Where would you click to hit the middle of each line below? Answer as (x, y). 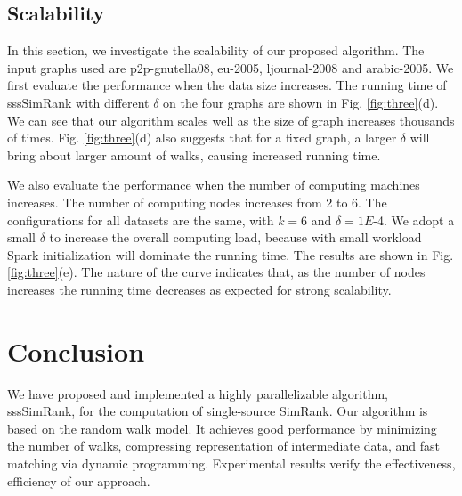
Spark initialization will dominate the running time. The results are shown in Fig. (231, 254)
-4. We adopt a (414, 220)
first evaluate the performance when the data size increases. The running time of (227, 85)
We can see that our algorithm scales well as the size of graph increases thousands (231, 120)
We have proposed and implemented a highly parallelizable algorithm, (198, 393)
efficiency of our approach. (79, 480)
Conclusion (76, 350)
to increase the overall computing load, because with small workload (235, 237)
